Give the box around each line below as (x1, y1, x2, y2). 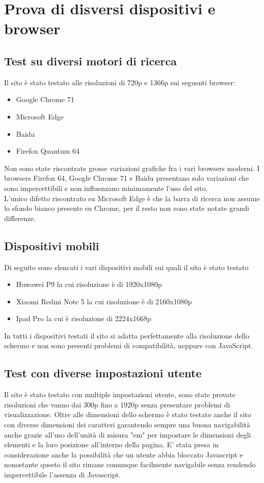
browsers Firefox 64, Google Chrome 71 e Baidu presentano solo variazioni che (4, 173, 249, 183)
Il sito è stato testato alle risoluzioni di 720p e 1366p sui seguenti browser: (4, 77, 235, 87)
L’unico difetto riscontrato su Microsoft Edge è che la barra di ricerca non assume (4, 192, 260, 203)
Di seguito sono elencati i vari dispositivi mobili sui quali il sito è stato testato (4, 261, 249, 272)
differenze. (4, 212, 36, 223)
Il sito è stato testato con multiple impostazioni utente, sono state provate (4, 389, 235, 400)
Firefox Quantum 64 (16, 146, 80, 156)
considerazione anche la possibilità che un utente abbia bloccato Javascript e (4, 449, 243, 460)
